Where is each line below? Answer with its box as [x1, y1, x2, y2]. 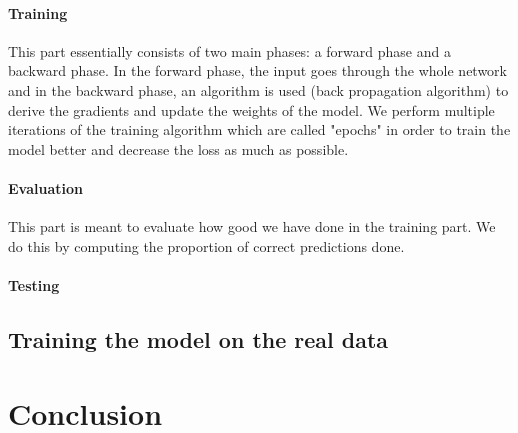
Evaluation [8, 177, 83, 198]
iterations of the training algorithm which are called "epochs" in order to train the [8, 119, 511, 140]
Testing [8, 274, 60, 295]
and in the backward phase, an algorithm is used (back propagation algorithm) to [8, 79, 509, 100]
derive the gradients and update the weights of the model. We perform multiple [8, 99, 495, 120]
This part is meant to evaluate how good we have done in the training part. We [8, 216, 496, 237]
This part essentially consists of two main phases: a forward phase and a [8, 40, 451, 61]
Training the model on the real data [8, 323, 389, 354]
